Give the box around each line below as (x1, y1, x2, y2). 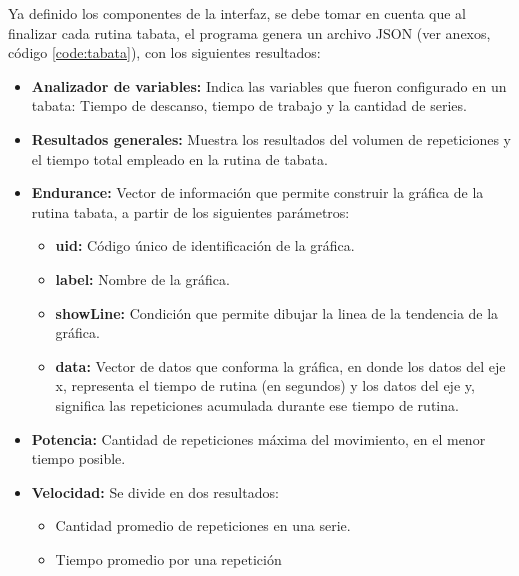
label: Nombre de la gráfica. (55, 268, 230, 289)
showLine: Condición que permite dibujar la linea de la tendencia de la (55, 302, 499, 323)
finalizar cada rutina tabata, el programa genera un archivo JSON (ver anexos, (8, 22, 491, 43)
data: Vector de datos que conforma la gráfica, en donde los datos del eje (55, 355, 506, 376)
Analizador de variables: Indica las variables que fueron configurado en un (31, 75, 507, 96)
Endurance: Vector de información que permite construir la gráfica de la (31, 182, 484, 203)
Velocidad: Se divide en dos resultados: (31, 481, 279, 502)
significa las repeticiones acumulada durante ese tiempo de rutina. (55, 394, 459, 415)
